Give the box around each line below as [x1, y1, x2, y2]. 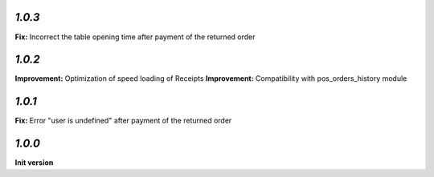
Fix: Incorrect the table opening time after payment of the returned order [14, 32, 256, 42]
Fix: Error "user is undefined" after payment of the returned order [14, 116, 232, 126]
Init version [14, 158, 54, 167]
